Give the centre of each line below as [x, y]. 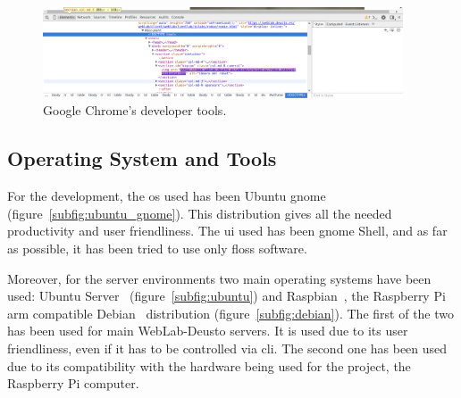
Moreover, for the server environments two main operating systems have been [219, 278]
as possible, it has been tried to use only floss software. [157, 249]
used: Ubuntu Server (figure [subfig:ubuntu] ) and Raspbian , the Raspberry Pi [226, 296]
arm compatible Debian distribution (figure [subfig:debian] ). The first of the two [231, 313]
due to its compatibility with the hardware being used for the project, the [209, 365]
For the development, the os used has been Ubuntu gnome [167, 196]
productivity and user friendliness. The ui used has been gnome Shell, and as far [227, 231]
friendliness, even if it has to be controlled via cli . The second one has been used [227, 348]
